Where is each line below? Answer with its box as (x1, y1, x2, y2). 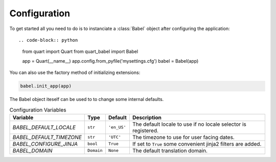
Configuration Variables (9, 106, 66, 113)
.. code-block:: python (18, 37, 78, 43)
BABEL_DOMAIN (12, 147, 53, 154)
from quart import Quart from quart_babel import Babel (22, 48, 138, 55)
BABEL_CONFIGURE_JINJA (12, 140, 78, 147)
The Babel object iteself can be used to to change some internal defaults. (9, 96, 164, 102)
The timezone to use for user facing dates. (132, 133, 235, 141)
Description (132, 114, 162, 121)
